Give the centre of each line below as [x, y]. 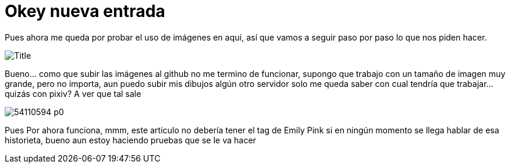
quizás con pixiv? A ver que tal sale [73, 93]
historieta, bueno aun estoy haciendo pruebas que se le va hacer [131, 140]
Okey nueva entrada [85, 11]
